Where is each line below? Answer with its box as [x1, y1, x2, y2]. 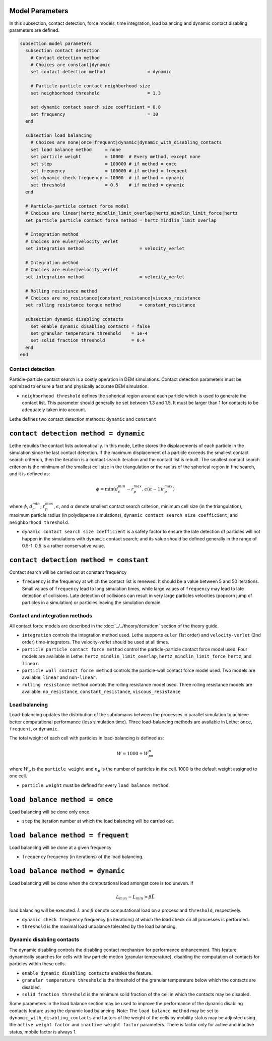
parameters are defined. [9, 27, 60, 33]
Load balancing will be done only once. [9, 809, 91, 815]
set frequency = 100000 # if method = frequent [30, 168, 187, 174]
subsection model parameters [20, 40, 92, 46]
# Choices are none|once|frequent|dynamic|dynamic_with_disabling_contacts [30, 139, 222, 145]
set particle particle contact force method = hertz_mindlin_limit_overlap [25, 217, 217, 223]
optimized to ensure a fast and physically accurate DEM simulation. [9, 383, 149, 389]
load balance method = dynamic [9, 867, 125, 875]
